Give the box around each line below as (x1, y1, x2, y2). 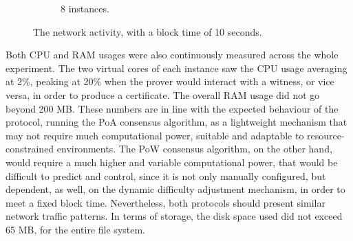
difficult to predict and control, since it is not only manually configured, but (6, 168, 326, 183)
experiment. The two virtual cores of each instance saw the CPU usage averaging (6, 60, 347, 75)
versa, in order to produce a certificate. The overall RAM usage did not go (6, 87, 320, 102)
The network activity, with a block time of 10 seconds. (33, 24, 262, 38)
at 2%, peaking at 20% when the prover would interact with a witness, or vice (6, 74, 334, 89)
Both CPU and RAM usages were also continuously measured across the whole (6, 47, 339, 62)
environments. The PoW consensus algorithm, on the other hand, (56, 141, 332, 156)
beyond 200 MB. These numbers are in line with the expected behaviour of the (6, 101, 339, 115)
